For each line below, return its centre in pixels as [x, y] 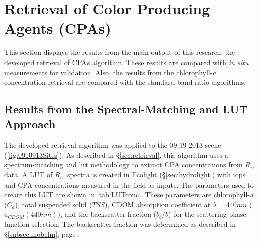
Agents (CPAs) [58, 28]
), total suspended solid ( [53, 204]
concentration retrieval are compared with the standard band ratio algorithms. [125, 82]
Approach [30, 124]
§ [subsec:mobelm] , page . [42, 234]
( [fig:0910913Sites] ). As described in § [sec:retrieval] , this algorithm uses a [116, 155]
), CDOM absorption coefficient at [157, 204]
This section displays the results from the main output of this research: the [120, 52]
